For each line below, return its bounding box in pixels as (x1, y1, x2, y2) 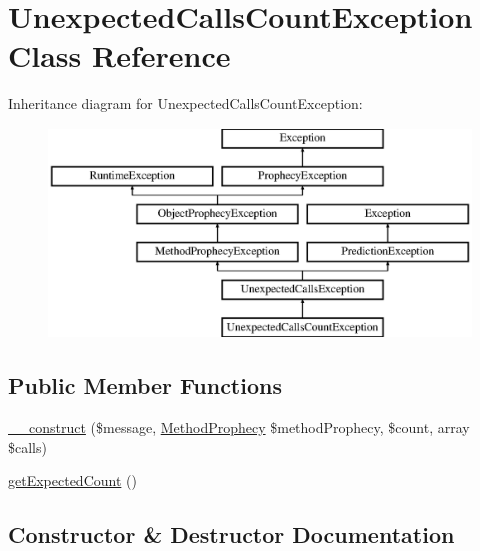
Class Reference (8, 35, 231, 76)
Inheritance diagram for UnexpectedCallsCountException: (8, 93, 363, 114)
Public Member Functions (8, 370, 282, 401)
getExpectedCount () (8, 470, 137, 491)
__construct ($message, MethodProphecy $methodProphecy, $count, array (8, 417, 470, 438)
